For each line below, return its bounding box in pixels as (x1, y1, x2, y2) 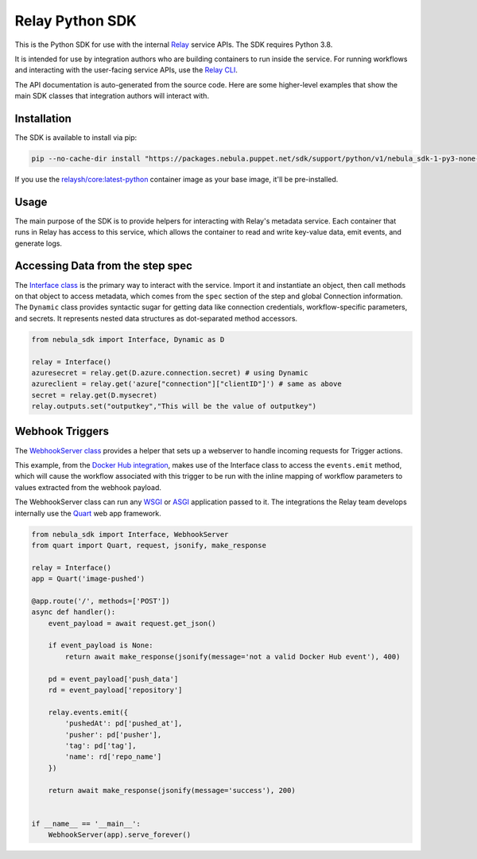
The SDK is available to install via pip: (14, 133, 138, 142)
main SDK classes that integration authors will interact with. (14, 91, 210, 101)
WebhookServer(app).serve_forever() (48, 830, 191, 839)
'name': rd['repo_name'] (64, 752, 162, 761)
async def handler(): (31, 608, 116, 616)
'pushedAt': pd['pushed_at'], (64, 719, 183, 728)
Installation (14, 111, 72, 125)
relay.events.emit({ (48, 708, 129, 717)
